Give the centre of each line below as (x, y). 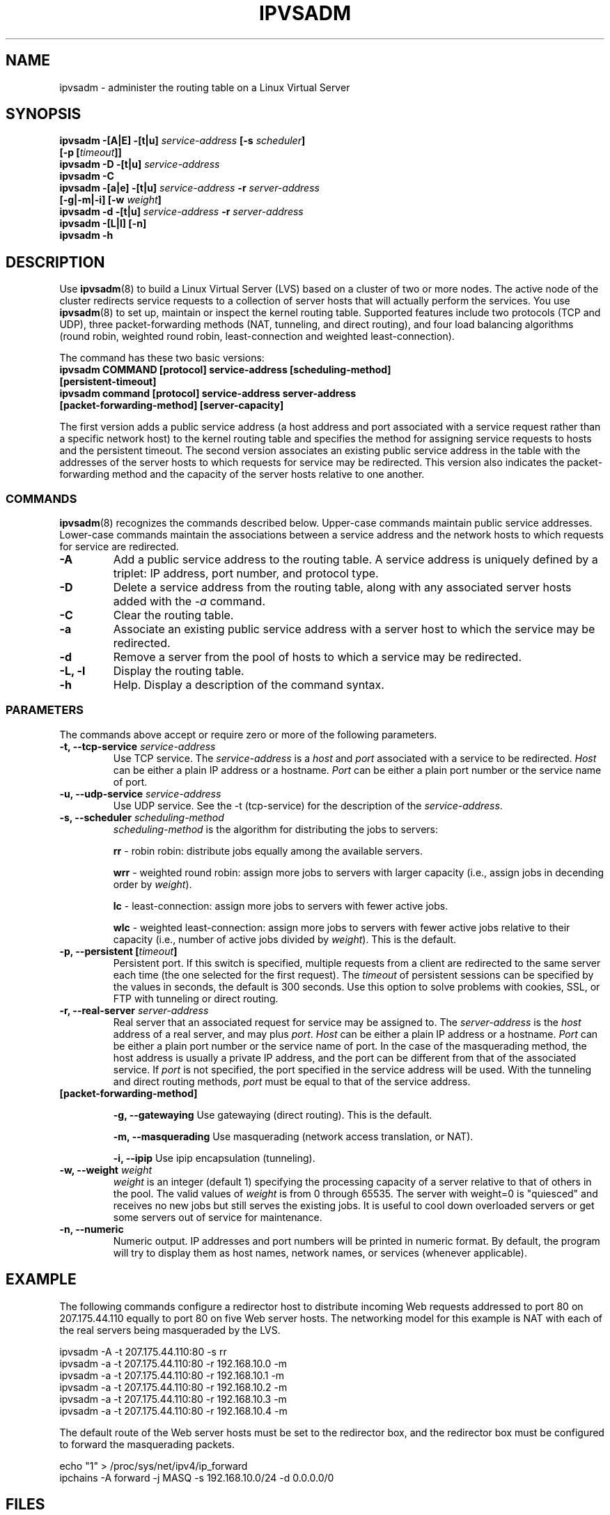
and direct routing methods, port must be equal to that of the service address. (292, 1081)
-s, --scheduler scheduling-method (142, 817)
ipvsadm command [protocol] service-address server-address (208, 394)
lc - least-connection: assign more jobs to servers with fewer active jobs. (281, 906)
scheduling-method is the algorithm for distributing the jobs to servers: (276, 829)
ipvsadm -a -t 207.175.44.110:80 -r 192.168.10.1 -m (172, 1375)
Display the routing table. (179, 671)
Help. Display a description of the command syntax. (249, 685)
